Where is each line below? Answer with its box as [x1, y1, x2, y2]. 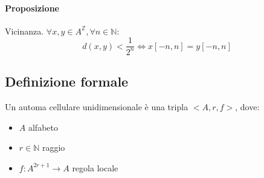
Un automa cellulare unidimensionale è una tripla [5, 101, 188, 113]
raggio [42, 141, 65, 154]
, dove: [235, 101, 260, 113]
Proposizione [5, 1, 59, 14]
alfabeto [28, 120, 58, 133]
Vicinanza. [5, 24, 44, 37]
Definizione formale [5, 72, 129, 91]
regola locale [72, 161, 118, 174]
